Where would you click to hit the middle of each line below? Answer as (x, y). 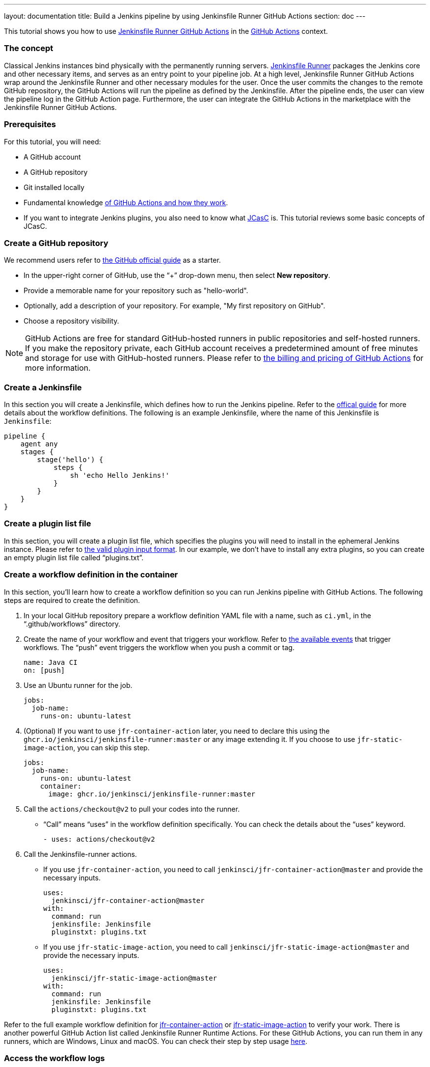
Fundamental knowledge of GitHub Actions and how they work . (126, 202)
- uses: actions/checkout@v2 (99, 839)
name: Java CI (51, 662)
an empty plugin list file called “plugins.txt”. (74, 557)
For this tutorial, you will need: (53, 141)
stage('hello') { (70, 460)
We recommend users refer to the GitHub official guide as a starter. (112, 260)
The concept (29, 48)
